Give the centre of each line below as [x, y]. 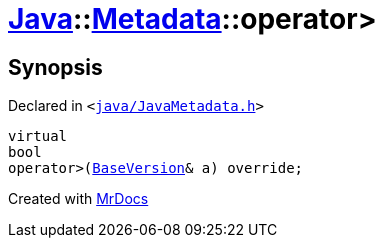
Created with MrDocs [78, 199]
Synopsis [55, 67]
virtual [38, 136]
